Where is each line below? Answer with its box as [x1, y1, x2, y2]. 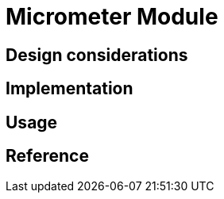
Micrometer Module [6, 3, 218, 30]
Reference [6, 146, 89, 166]
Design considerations [6, 44, 188, 65]
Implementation [6, 78, 133, 99]
